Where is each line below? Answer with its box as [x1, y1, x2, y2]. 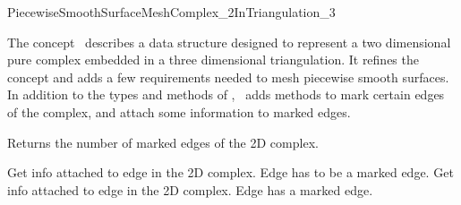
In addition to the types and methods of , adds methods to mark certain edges [7, 85, 445, 104]
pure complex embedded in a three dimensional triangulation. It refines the [7, 50, 419, 69]
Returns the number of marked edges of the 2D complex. [7, 132, 319, 151]
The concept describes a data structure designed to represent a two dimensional [7, 32, 451, 51]
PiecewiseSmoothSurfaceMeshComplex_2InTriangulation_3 [7, 3, 336, 21]
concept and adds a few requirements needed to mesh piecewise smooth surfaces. [7, 67, 449, 86]
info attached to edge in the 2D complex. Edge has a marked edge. [7, 180, 373, 199]
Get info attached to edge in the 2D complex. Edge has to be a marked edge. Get [7, 163, 454, 182]
